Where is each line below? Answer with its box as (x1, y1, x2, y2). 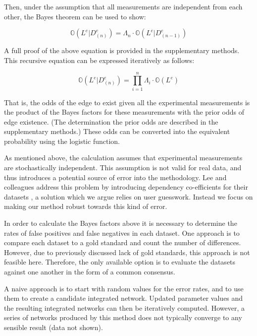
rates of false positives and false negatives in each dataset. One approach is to (4, 227, 240, 238)
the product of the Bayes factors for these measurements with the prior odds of (4, 107, 245, 117)
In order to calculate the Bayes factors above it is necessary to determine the (4, 218, 237, 228)
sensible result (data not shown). (4, 322, 103, 332)
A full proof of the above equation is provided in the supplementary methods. (4, 45, 240, 56)
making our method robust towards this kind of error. (4, 201, 167, 211)
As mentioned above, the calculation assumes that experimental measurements (4, 152, 243, 163)
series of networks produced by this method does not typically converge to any (4, 312, 242, 323)
